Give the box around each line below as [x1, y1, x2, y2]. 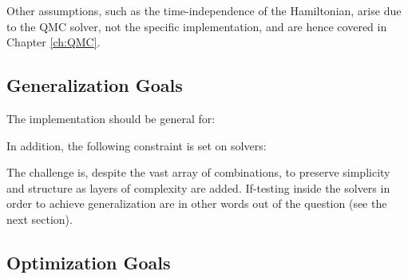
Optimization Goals [6, 249, 171, 274]
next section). [6, 210, 73, 227]
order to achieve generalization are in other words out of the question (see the [6, 195, 387, 212]
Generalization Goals [6, 73, 183, 98]
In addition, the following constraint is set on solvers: [6, 137, 267, 153]
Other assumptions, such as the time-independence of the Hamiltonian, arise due [6, 2, 402, 18]
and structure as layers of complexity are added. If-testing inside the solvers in [6, 179, 390, 196]
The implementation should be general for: [6, 110, 216, 126]
